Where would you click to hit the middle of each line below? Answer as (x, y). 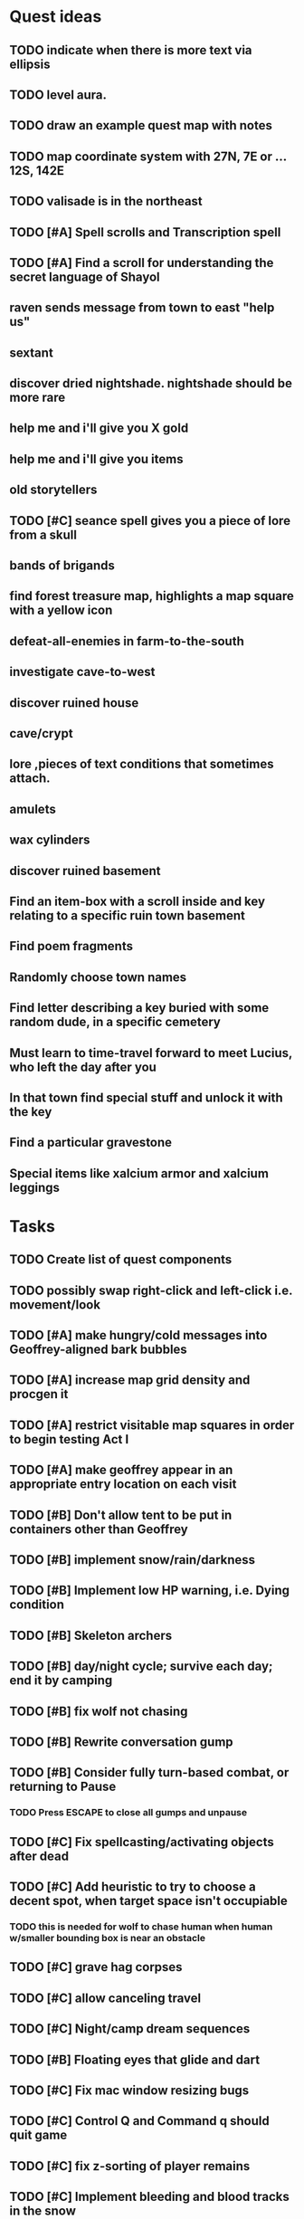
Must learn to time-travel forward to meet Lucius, (151, 1053)
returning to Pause (63, 1787)
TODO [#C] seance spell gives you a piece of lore (150, 521)
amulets (33, 809)
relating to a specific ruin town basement (128, 915)
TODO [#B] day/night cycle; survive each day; (141, 1667)
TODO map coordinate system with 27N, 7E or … (148, 156)
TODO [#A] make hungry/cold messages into (138, 1335)
